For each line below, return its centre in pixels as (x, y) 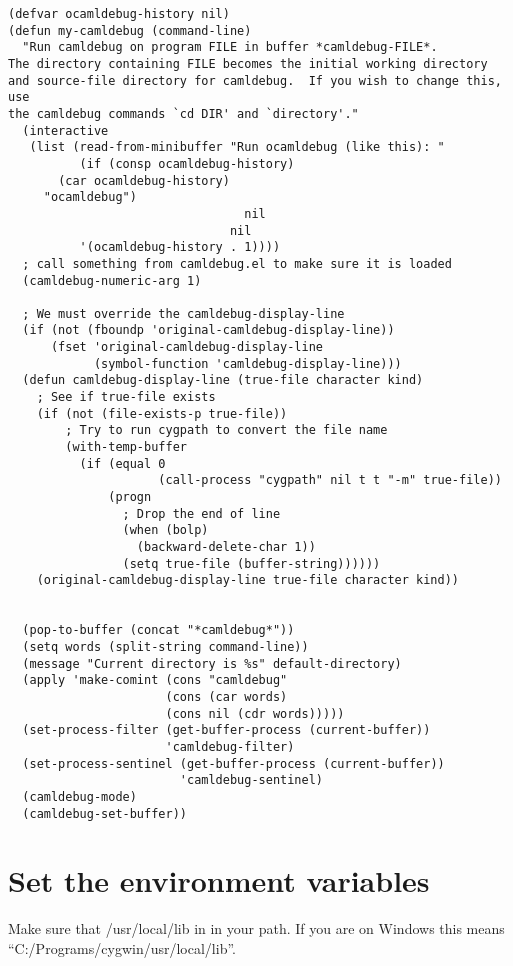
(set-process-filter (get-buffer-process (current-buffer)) (226, 730)
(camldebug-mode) (79, 796)
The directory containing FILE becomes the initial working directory (248, 63)
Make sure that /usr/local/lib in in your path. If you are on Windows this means (256, 928)
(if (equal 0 (122, 463)
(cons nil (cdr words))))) (255, 713)
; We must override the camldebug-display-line (183, 313)
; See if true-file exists (126, 397)
